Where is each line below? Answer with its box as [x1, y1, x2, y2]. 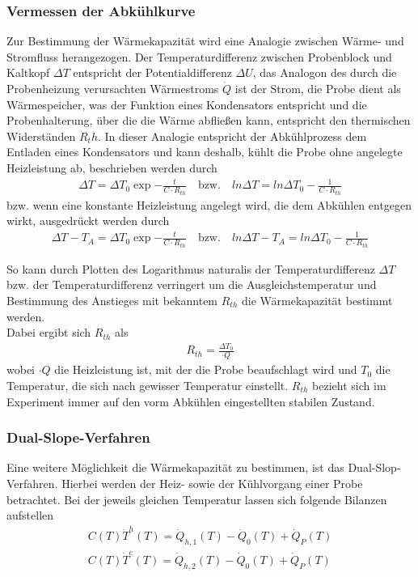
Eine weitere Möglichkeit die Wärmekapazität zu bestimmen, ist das [6, 459, 344, 476]
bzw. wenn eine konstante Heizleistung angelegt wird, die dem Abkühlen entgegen [6, 196, 412, 213]
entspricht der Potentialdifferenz [73, 64, 232, 81]
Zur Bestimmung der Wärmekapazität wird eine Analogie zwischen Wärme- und [6, 32, 404, 49]
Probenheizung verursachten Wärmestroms [6, 80, 219, 96]
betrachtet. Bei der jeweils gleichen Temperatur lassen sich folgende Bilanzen [6, 490, 387, 507]
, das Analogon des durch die [252, 64, 397, 81]
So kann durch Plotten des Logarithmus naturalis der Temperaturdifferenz [6, 260, 375, 277]
